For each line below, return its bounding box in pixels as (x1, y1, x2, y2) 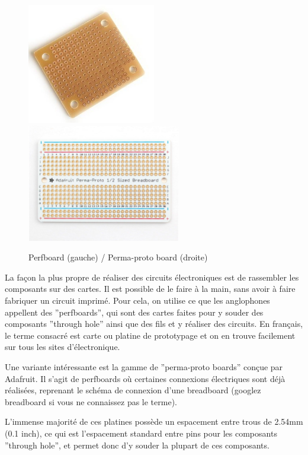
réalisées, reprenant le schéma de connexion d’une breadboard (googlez (5, 384, 261, 396)
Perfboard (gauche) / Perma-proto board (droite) (28, 251, 208, 263)
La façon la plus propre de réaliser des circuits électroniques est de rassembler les (5, 271, 299, 283)
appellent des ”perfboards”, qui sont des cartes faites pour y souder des (5, 306, 264, 318)
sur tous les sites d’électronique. (5, 341, 120, 353)
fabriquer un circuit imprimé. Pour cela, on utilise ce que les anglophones (5, 294, 270, 306)
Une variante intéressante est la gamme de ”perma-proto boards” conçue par (5, 360, 283, 373)
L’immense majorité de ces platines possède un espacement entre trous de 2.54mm (5, 415, 303, 428)
